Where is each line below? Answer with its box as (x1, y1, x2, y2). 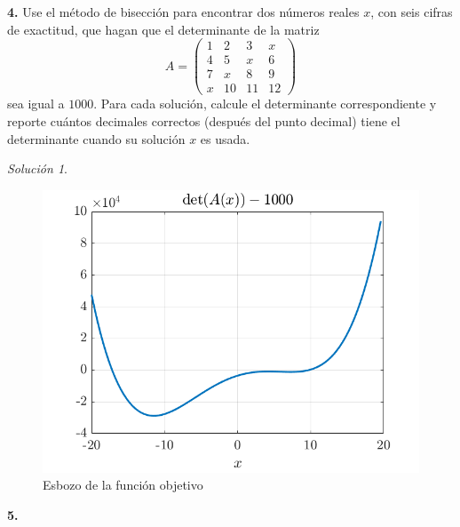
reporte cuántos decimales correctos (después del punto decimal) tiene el (7, 111, 401, 130)
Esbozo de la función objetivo (43, 475, 203, 494)
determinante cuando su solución (7, 129, 186, 148)
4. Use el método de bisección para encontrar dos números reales (7, 3, 360, 20)
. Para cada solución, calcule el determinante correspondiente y (93, 94, 437, 113)
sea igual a (7, 94, 65, 113)
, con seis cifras (370, 3, 453, 20)
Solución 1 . (7, 159, 67, 178)
